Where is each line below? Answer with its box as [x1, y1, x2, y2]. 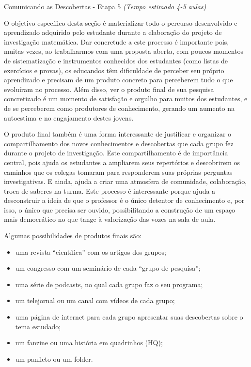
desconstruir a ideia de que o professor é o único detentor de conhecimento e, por [4, 195, 245, 205]
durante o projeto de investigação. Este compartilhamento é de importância [4, 148, 228, 158]
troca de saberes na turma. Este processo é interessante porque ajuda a [4, 185, 216, 196]
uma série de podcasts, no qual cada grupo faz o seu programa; [15, 279, 203, 289]
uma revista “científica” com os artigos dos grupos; [15, 246, 166, 257]
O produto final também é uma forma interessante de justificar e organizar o [4, 129, 232, 139]
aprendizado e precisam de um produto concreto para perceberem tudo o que [4, 75, 233, 85]
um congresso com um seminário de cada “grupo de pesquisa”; [15, 263, 201, 273]
